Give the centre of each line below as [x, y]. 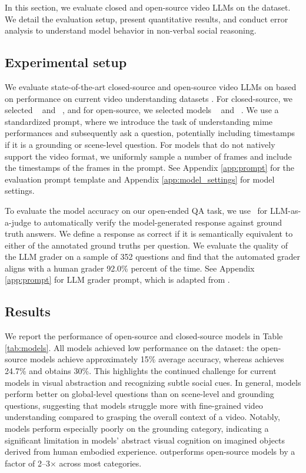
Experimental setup [66, 62]
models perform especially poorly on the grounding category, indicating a [137, 429]
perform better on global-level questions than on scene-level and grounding [139, 394]
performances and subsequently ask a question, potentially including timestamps [150, 133]
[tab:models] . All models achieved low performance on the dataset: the [132, 347]
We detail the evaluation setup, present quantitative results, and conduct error [147, 19]
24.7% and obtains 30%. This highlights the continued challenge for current [141, 371]
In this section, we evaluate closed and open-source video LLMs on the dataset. [148, 7]
